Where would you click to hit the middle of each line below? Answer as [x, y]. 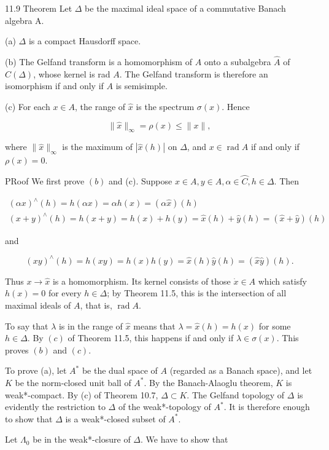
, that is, [96, 305]
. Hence [236, 106]
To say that [27, 326]
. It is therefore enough [267, 407]
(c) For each [28, 106]
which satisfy [282, 281]
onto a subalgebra [238, 61]
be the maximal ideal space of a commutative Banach [185, 8]
